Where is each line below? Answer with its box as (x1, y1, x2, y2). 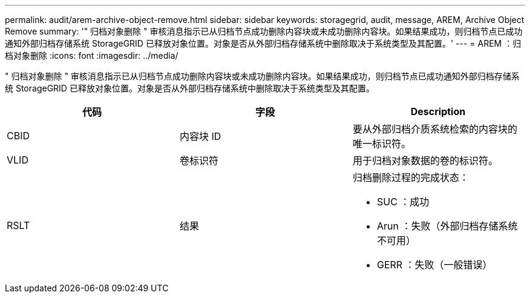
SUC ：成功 (376, 196, 430, 208)
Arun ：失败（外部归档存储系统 (376, 220, 518, 232)
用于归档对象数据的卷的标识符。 (352, 154, 498, 167)
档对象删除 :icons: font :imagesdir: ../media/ (5, 50, 178, 61)
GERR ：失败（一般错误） (376, 259, 492, 271)
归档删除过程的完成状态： (352, 171, 469, 184)
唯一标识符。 (352, 137, 411, 150)
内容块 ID (179, 130, 221, 142)
